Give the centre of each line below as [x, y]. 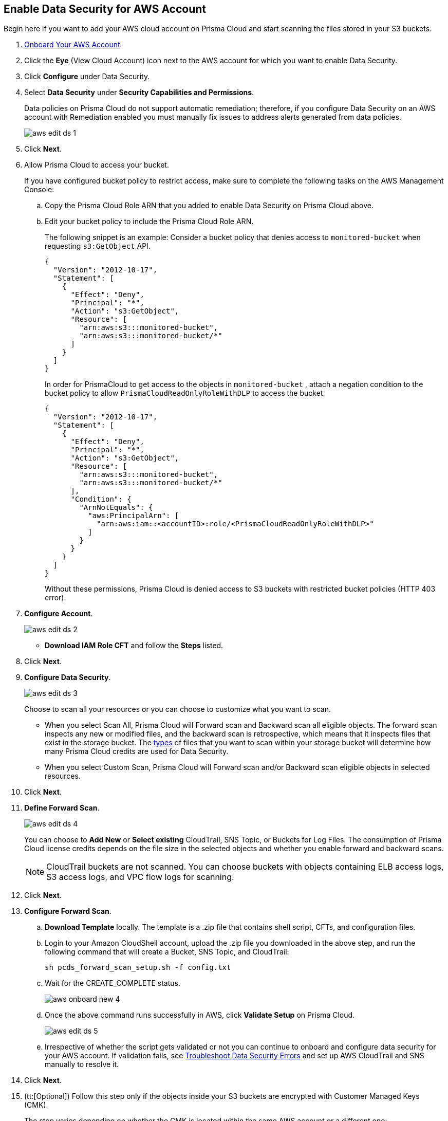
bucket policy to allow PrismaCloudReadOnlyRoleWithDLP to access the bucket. [185, 393]
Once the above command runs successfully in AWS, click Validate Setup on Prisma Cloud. [200, 1015]
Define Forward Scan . [62, 808]
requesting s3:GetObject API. [98, 246]
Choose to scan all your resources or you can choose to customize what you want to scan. [178, 709]
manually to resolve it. [82, 1064]
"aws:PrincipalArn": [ [134, 516]
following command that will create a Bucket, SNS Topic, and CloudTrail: [167, 952]
